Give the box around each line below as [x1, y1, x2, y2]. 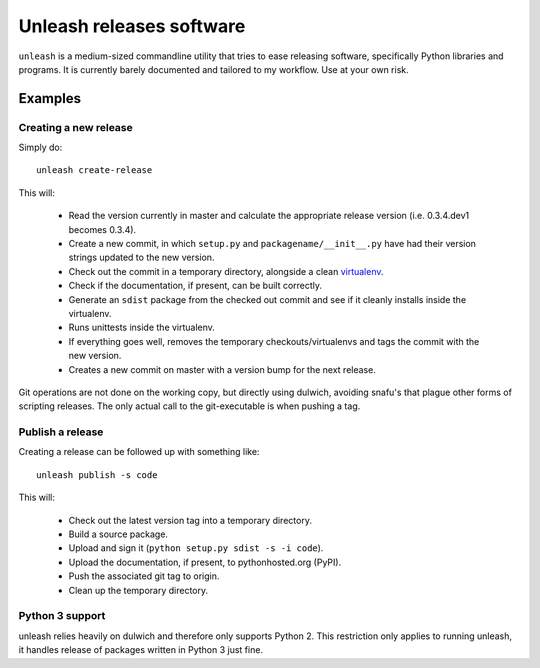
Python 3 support [18, 609, 106, 623]
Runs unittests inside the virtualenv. [68, 321, 215, 334]
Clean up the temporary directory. [68, 584, 209, 596]
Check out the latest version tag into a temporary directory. [68, 514, 312, 526]
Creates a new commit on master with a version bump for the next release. [68, 363, 377, 375]
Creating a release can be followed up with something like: [18, 446, 260, 458]
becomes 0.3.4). [68, 223, 137, 235]
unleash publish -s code [36, 469, 158, 480]
